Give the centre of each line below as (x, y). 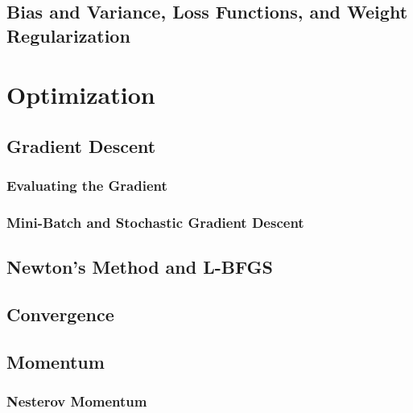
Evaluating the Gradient (87, 186)
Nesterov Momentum (77, 401)
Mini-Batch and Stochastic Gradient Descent (155, 223)
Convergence (60, 314)
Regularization (68, 35)
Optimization (81, 95)
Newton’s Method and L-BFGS (140, 267)
